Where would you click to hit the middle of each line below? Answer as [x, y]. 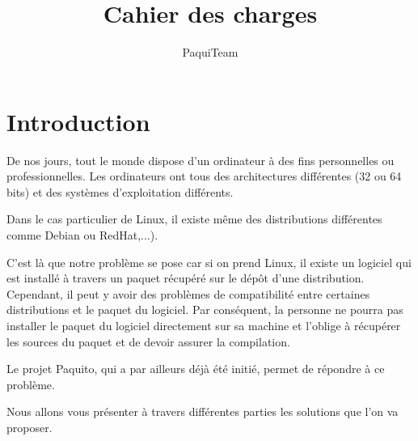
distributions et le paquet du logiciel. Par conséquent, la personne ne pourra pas [205, 310]
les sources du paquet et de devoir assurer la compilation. [148, 341]
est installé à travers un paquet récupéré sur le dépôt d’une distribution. [186, 278]
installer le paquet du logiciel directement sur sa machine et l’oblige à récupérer [204, 325]
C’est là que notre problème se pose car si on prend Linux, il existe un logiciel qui [209, 262]
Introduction [78, 121]
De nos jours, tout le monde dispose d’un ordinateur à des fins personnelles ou [201, 160]
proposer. [30, 427]
